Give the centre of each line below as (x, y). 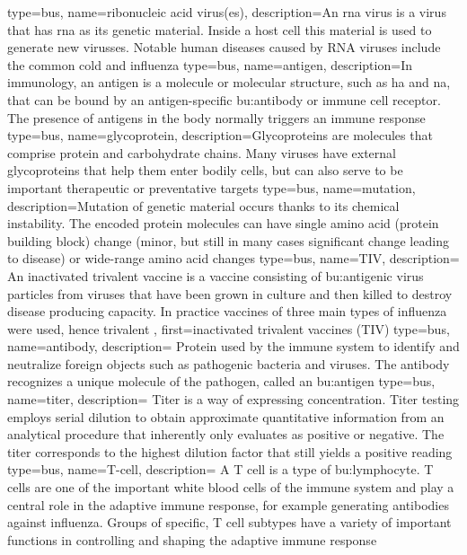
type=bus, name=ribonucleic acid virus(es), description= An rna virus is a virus (227, 12)
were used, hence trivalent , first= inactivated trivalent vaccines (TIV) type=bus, (229, 328)
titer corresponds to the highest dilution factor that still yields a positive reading (230, 451)
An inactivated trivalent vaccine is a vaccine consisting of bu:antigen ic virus (216, 275)
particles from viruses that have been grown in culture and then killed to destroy (230, 293)
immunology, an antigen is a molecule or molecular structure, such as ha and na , (229, 82)
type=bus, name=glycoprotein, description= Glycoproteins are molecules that (220, 135)
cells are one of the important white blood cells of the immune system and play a (231, 487)
